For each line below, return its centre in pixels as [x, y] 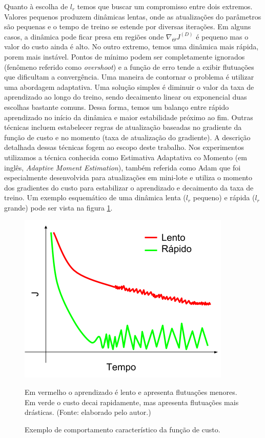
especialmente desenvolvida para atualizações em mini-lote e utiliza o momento [128, 177]
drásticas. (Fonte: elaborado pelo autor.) [88, 412]
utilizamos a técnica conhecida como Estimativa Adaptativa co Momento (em [126, 157]
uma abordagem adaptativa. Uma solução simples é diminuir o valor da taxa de [129, 87]
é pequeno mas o [222, 36]
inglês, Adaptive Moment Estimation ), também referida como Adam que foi [123, 167]
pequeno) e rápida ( [224, 197]
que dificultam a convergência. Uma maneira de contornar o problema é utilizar [129, 77]
